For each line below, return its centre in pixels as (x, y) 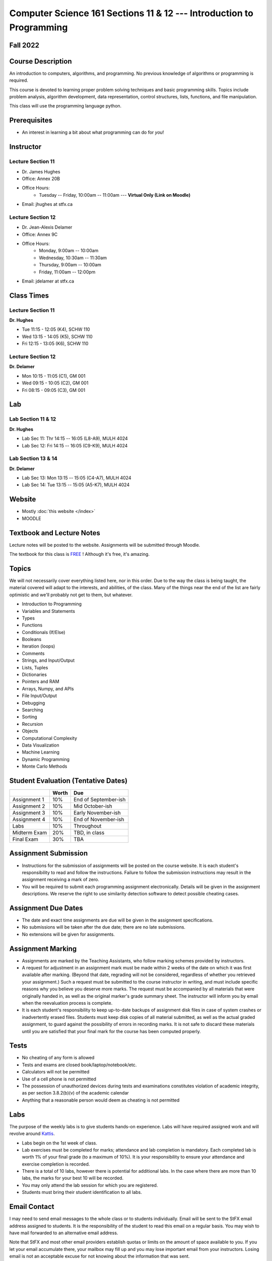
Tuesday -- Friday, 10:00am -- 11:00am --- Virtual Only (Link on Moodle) (115, 195)
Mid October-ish (93, 806)
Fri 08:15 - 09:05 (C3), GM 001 (54, 390)
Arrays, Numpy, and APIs (48, 689)
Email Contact (32, 1207)
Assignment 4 (29, 819)
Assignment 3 (29, 813)
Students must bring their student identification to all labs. (82, 1192)
